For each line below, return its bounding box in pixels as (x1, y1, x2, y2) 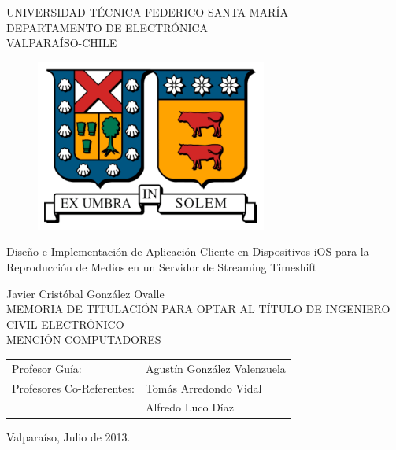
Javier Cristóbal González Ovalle (6, 285, 165, 301)
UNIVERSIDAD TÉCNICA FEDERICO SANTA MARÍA (6, 4, 288, 20)
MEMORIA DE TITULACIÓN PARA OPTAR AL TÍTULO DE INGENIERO (6, 301, 390, 317)
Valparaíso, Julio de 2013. (6, 429, 131, 445)
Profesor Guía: (12, 360, 82, 376)
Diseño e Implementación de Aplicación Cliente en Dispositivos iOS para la (6, 243, 369, 260)
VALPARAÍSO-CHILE (6, 35, 117, 51)
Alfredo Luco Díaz (145, 399, 234, 415)
